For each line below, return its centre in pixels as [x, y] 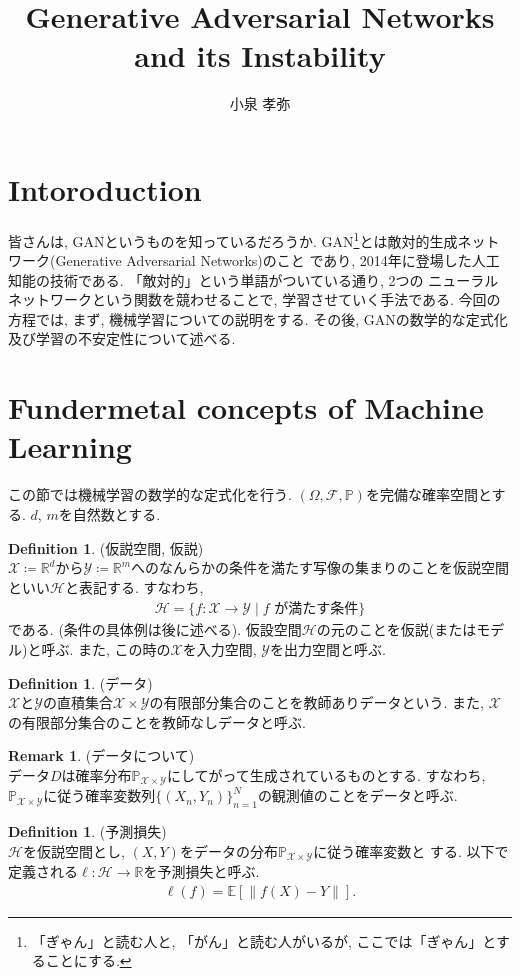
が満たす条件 [316, 609]
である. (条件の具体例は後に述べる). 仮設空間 [155, 629]
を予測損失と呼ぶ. [201, 871]
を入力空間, [219, 648]
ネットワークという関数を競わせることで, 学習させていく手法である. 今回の [254, 299]
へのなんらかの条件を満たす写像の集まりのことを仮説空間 [320, 567]
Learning [70, 446]
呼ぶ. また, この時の [106, 648]
